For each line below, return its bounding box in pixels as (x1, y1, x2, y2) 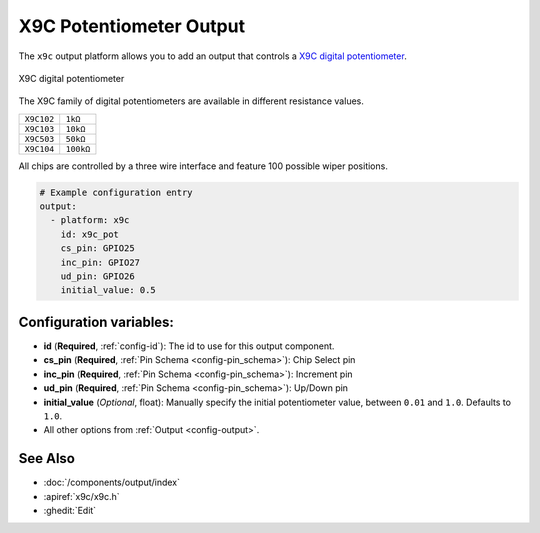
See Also (18, 450, 75, 467)
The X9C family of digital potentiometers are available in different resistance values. (18, 95, 364, 107)
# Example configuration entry (39, 186, 194, 198)
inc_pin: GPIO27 (60, 256, 140, 268)
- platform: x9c (50, 215, 130, 226)
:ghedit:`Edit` (43, 504, 97, 516)
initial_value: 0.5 (60, 285, 157, 296)
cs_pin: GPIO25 (60, 243, 135, 254)
